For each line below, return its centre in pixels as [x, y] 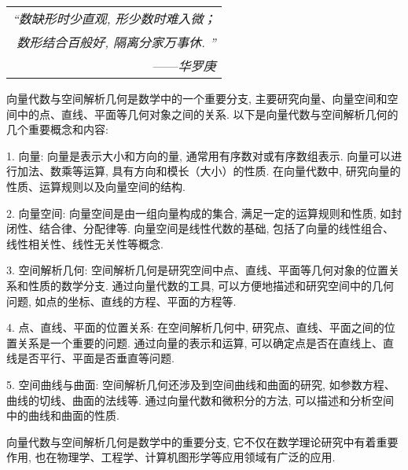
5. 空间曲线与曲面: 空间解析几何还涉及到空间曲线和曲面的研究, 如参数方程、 [201, 384]
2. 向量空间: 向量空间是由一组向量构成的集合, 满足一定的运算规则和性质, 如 [199, 213]
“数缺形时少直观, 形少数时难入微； [114, 18]
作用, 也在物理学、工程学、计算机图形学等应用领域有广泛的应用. [171, 457]
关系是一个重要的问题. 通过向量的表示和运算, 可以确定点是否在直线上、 [200, 342]
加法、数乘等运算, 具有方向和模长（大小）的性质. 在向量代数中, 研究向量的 [209, 171]
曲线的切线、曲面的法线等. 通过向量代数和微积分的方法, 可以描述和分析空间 [200, 400]
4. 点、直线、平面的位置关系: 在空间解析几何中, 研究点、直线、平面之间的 [195, 327]
